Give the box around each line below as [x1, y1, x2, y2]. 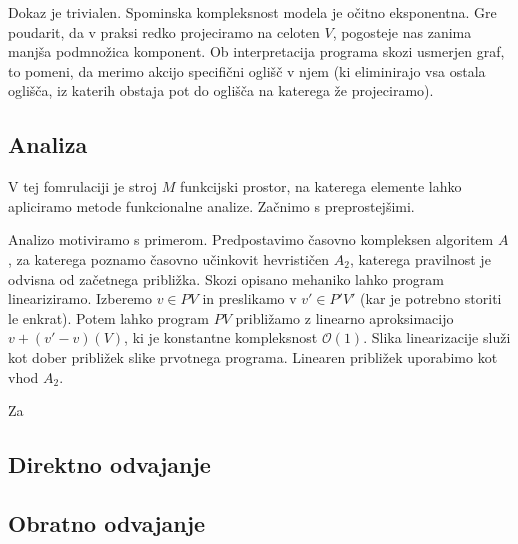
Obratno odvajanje [8, 507, 206, 538]
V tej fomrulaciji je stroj [8, 176, 158, 197]
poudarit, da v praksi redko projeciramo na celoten [8, 21, 320, 42]
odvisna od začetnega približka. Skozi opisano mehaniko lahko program [8, 268, 444, 289]
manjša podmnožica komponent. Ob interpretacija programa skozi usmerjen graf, [8, 41, 505, 62]
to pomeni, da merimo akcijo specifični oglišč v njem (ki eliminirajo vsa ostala [8, 60, 486, 81]
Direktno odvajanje [8, 449, 211, 480]
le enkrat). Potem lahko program [8, 307, 209, 328]
